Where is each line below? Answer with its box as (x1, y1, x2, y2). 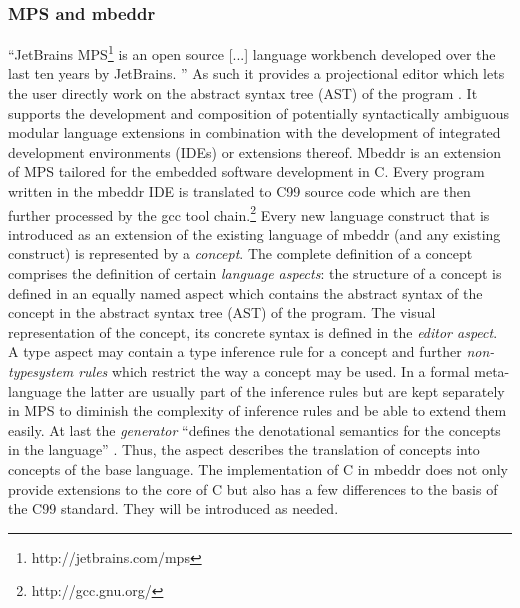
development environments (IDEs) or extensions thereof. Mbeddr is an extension (8, 141, 501, 162)
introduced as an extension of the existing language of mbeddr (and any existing (8, 223, 501, 244)
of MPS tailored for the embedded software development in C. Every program (8, 161, 485, 182)
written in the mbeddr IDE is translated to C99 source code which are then (8, 181, 471, 202)
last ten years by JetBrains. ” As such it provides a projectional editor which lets (8, 63, 505, 84)
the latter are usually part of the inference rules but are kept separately (66, 380, 505, 401)
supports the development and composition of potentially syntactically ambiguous (8, 102, 509, 123)
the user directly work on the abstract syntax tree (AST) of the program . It (8, 83, 478, 104)
